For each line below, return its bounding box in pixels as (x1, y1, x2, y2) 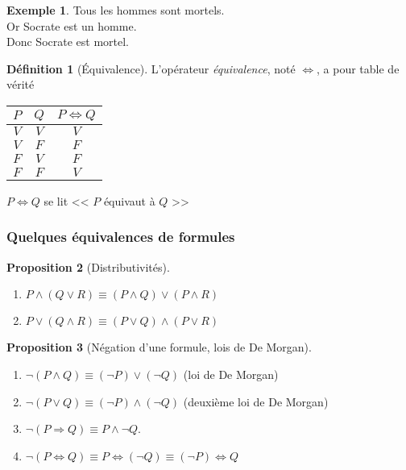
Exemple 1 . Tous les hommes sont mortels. (6, 2, 225, 18)
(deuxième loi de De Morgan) (183, 393, 329, 410)
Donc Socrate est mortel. (6, 33, 129, 50)
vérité (6, 76, 35, 93)
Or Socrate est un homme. (6, 17, 137, 34)
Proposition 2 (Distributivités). (6, 258, 170, 275)
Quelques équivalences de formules (6, 227, 235, 247)
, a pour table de (317, 60, 400, 77)
